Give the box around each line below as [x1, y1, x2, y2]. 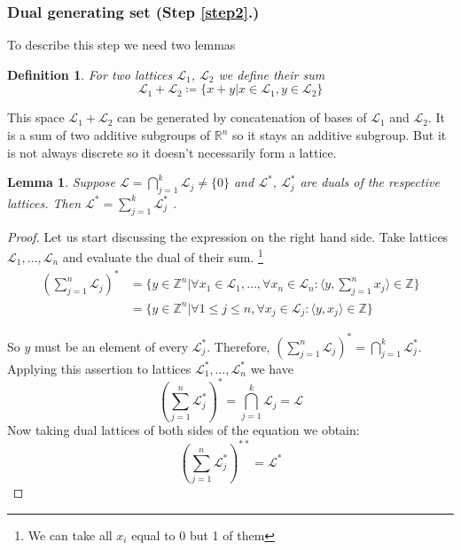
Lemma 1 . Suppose [7, 173, 116, 191]
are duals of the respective [300, 173, 440, 191]
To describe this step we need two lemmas [7, 35, 236, 54]
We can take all [27, 525, 113, 544]
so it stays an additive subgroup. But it [231, 126, 447, 143]
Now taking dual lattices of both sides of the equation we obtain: [7, 421, 360, 439]
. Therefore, [207, 337, 270, 355]
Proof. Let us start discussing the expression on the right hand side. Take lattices [7, 227, 449, 245]
